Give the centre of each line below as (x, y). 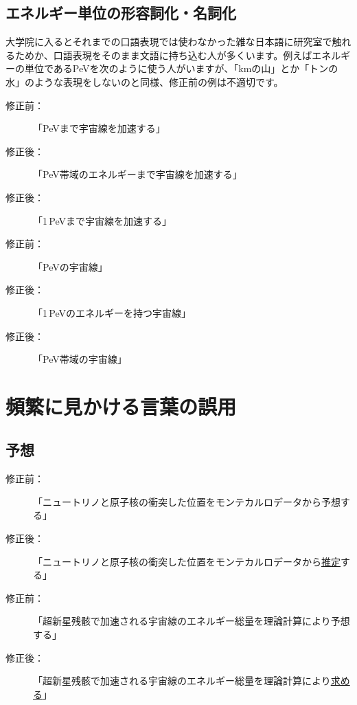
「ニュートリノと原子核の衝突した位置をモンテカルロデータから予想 (187, 501)
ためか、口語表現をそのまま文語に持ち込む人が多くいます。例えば (163, 55)
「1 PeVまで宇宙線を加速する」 (103, 220)
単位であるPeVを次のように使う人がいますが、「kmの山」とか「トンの (181, 68)
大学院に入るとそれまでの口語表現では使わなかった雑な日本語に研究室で (169, 42)
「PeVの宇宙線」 (70, 266)
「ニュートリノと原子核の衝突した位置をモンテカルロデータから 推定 (187, 561)
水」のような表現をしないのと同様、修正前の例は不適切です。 (145, 81)
